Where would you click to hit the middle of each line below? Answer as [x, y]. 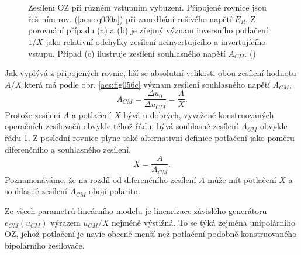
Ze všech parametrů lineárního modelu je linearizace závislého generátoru [136, 210]
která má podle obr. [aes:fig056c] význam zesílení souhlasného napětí [147, 84]
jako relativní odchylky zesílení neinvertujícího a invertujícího [156, 41]
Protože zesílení [33, 114]
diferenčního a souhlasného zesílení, [68, 149]
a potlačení [92, 114]
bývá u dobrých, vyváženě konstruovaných [199, 114]
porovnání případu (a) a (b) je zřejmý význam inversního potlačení [148, 30]
